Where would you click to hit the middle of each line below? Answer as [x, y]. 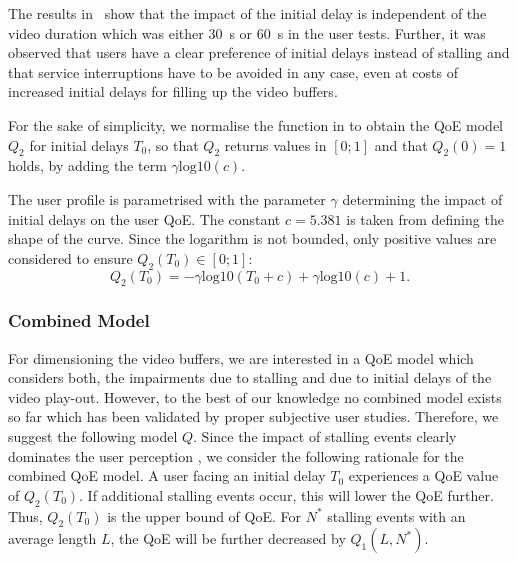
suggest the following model [93, 435]
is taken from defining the [425, 218]
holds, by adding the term [87, 165]
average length [52, 538]
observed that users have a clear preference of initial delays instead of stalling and [259, 52]
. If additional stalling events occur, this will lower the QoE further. [286, 494]
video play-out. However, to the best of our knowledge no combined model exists [255, 396]
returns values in [275, 144]
